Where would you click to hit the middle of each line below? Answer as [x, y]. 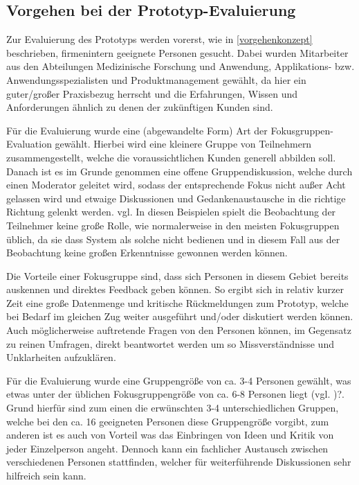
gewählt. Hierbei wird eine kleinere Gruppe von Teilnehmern [183, 144]
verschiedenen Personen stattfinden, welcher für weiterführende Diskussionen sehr [179, 462]
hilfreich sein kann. [46, 476]
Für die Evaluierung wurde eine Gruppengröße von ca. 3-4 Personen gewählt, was [179, 380]
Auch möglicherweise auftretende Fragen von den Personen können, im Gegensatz [179, 330]
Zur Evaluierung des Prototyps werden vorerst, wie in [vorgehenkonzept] [159, 39]
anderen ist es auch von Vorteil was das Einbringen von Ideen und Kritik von [170, 435]
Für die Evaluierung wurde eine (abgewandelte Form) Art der [137, 130]
